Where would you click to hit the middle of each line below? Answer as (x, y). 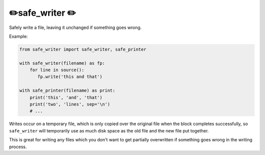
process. (18, 147)
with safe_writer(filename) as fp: (62, 63)
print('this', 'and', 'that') (66, 97)
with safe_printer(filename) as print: (67, 90)
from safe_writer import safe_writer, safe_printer (83, 49)
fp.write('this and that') (70, 77)
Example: (18, 36)
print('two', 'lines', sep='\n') (70, 104)
